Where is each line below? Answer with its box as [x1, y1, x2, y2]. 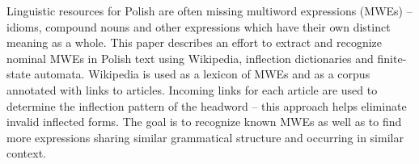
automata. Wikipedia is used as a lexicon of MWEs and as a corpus [34, 65, 370, 82]
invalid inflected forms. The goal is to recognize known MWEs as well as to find [6, 113, 402, 130]
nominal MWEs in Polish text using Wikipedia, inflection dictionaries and [6, 49, 374, 66]
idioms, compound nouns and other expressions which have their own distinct [6, 18, 391, 35]
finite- [377, 49, 407, 66]
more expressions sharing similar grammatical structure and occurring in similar [6, 128, 404, 145]
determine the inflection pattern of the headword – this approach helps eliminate [6, 97, 407, 114]
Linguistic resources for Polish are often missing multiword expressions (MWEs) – [6, 2, 413, 19]
